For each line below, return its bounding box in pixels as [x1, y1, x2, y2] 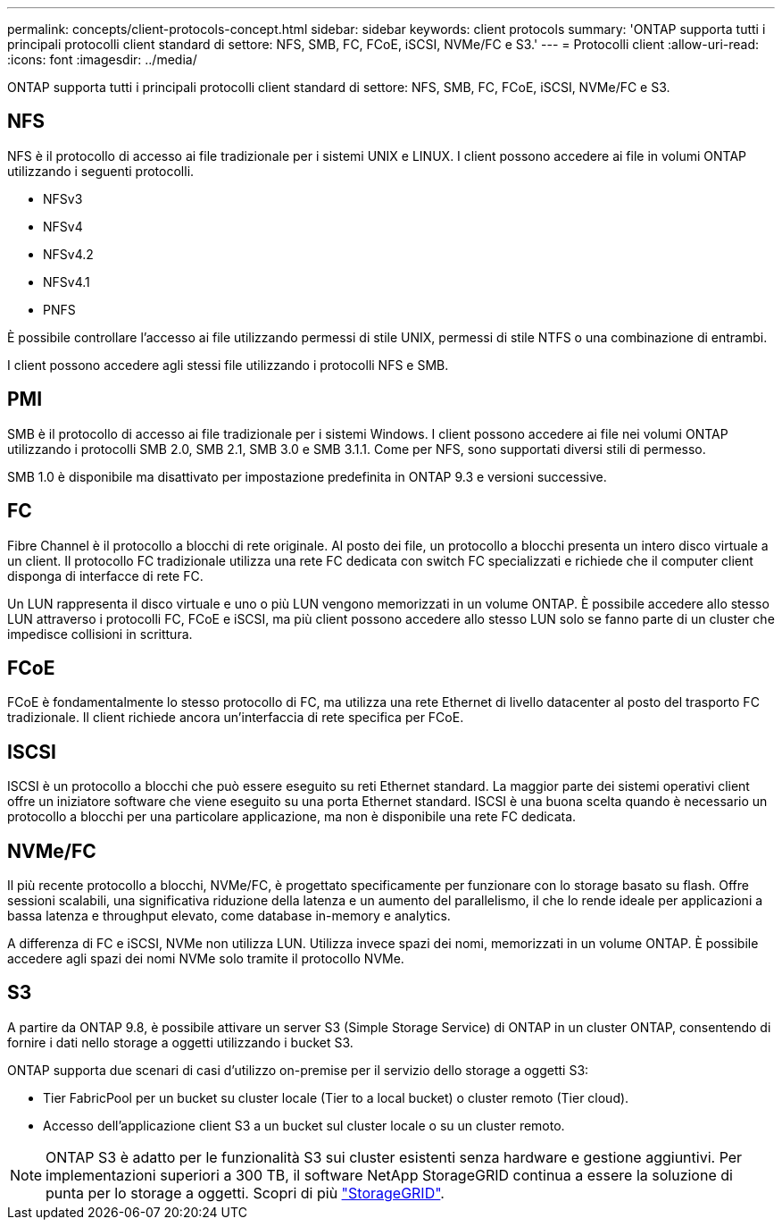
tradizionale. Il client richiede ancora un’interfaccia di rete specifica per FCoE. [7, 710, 464, 726]
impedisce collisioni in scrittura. [7, 626, 193, 642]
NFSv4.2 [43, 246, 94, 262]
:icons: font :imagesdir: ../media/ [7, 52, 197, 67]
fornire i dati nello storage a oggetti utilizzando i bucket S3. [7, 1034, 354, 1050]
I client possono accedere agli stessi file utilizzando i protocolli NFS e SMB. [7, 357, 449, 373]
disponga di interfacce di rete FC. [7, 567, 204, 584]
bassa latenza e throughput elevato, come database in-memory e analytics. [7, 908, 451, 924]
